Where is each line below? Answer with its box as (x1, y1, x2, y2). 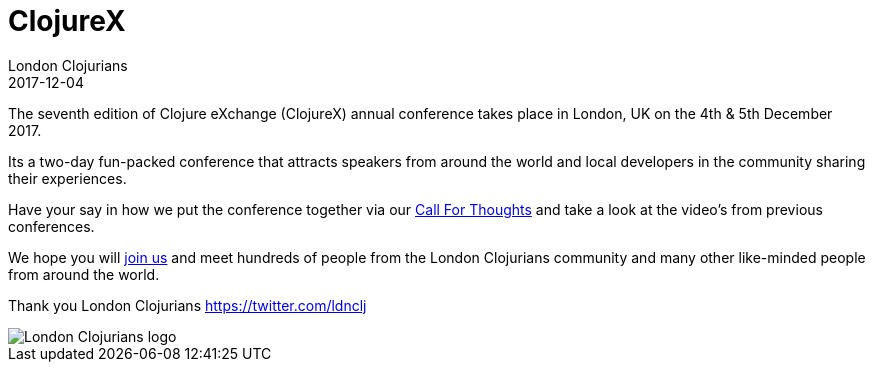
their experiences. (8, 169, 127, 187)
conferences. (8, 217, 95, 235)
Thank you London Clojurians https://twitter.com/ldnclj (8, 296, 367, 314)
